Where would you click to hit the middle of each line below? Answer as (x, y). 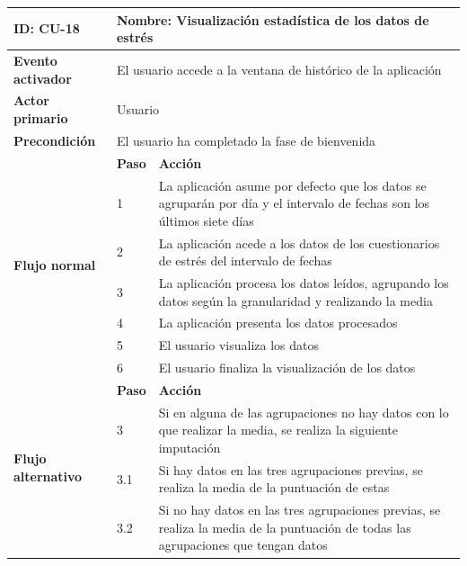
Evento (35, 60)
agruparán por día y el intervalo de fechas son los (294, 203)
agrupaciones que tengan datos (243, 545)
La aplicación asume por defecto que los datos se (292, 185)
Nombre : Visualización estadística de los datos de (273, 19)
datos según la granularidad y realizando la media (295, 300)
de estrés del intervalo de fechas (245, 261)
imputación (189, 447)
